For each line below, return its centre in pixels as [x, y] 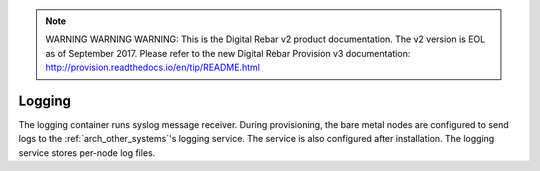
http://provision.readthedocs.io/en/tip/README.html [152, 67]
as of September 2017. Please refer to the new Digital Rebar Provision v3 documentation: [228, 53]
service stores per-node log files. [87, 152]
